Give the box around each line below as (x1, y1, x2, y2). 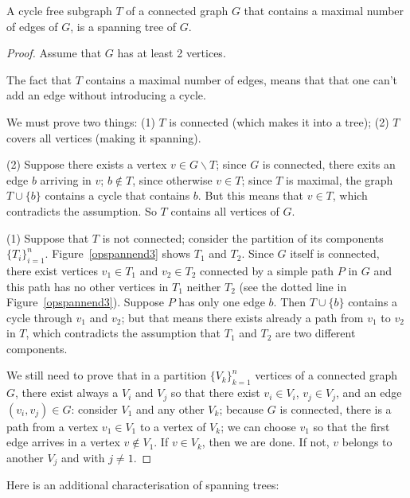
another (6, 449, 44, 465)
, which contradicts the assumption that (25, 325, 221, 341)
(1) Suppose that (6, 229, 89, 246)
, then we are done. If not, (201, 434, 330, 450)
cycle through (6, 309, 72, 325)
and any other (136, 400, 205, 417)
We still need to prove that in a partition (6, 367, 207, 383)
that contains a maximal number (244, 2, 404, 18)
